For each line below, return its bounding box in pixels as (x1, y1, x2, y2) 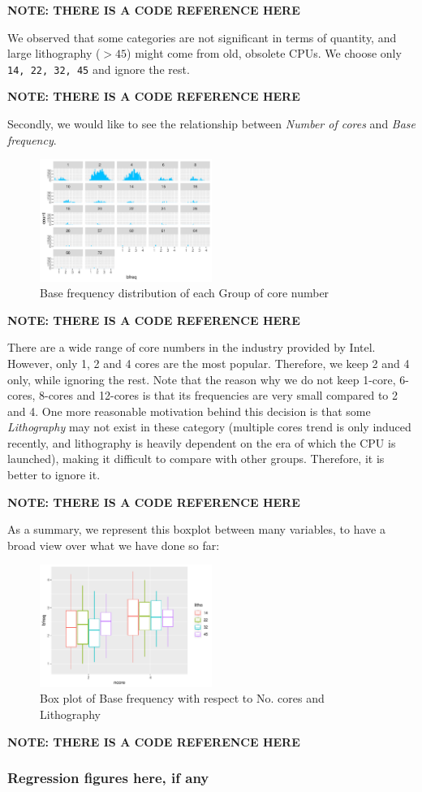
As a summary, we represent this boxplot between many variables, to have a (7, 521, 385, 538)
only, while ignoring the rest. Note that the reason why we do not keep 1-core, (7, 370, 396, 387)
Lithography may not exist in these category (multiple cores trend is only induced (7, 418, 411, 435)
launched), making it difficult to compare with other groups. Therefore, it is (7, 450, 385, 467)
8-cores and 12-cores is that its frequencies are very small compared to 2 (38, 387, 398, 404)
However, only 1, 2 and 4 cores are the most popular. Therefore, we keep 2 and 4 (7, 354, 410, 371)
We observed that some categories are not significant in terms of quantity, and (7, 28, 397, 45)
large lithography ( (7, 45, 101, 62)
